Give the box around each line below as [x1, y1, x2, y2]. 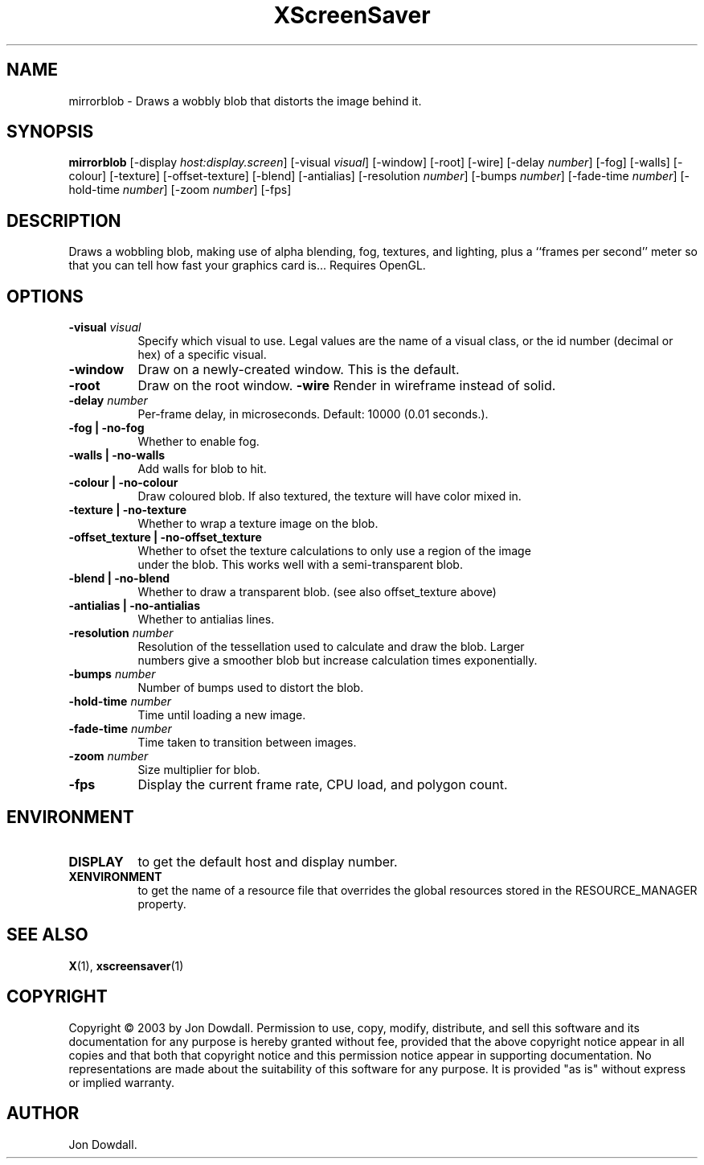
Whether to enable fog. [137, 434, 260, 449]
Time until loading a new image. [137, 708, 306, 722]
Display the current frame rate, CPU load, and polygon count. [137, 776, 508, 793]
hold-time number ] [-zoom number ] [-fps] [68, 183, 292, 197]
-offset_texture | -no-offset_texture [68, 530, 262, 545]
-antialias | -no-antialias [68, 599, 201, 613]
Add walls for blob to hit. [137, 462, 267, 476]
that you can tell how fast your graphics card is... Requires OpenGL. [68, 258, 426, 273]
